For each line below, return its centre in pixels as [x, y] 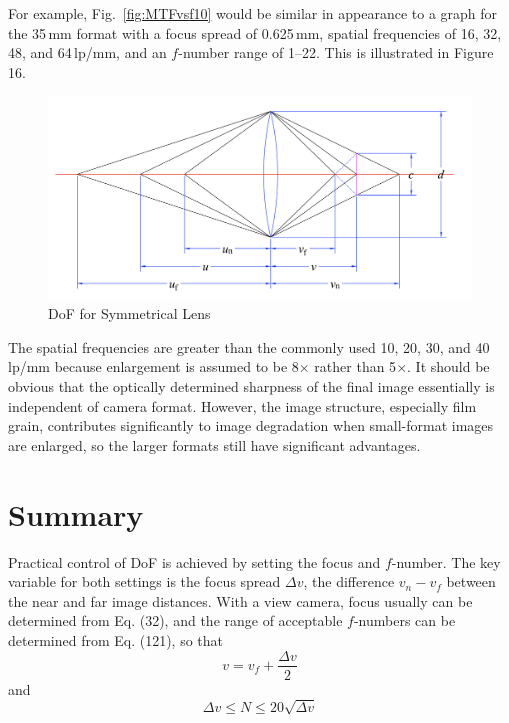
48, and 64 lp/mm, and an [87, 52]
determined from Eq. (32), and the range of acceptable [175, 620]
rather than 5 [355, 366]
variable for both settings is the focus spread [144, 581]
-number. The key [446, 561]
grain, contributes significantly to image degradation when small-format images [251, 425]
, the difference [349, 581]
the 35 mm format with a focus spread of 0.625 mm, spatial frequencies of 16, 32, [255, 32]
